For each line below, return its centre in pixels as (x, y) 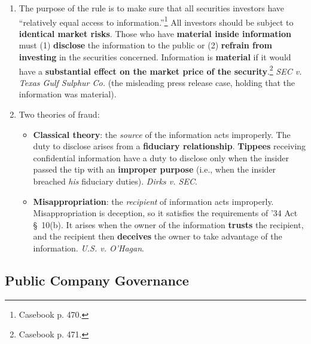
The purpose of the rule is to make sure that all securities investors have (152, 8)
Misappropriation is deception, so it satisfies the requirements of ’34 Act (165, 213)
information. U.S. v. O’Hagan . (89, 248)
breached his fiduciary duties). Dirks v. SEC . (115, 181)
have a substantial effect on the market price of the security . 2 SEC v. (160, 70)
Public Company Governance (97, 280)
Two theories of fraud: (59, 114)
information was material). (68, 94)
